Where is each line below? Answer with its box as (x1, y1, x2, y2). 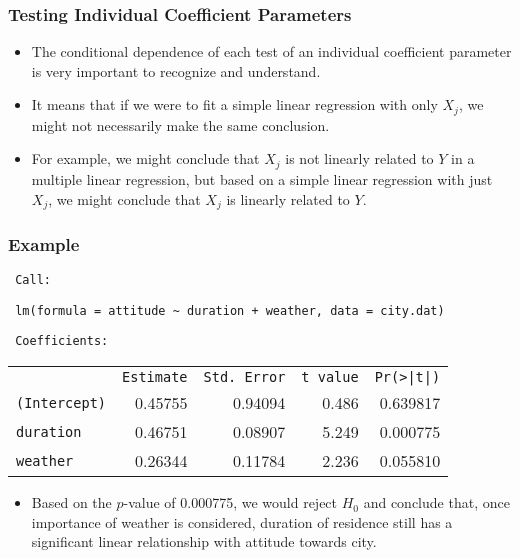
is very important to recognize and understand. (31, 60, 321, 81)
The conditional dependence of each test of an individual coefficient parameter (31, 41, 512, 62)
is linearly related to (226, 188, 350, 209)
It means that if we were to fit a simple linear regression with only (31, 94, 438, 115)
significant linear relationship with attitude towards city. (31, 531, 377, 552)
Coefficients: (15, 334, 109, 349)
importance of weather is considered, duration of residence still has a (31, 511, 453, 532)
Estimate (122, 369, 188, 386)
